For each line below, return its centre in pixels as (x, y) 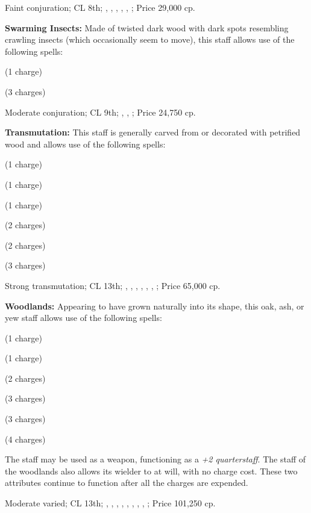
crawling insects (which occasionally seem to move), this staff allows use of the (150, 39)
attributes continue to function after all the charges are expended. (127, 483)
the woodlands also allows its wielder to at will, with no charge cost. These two (151, 471)
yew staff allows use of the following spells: (83, 318)
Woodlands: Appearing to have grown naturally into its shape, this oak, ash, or (155, 306)
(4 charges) (25, 439)
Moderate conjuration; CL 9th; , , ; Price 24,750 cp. (100, 112)
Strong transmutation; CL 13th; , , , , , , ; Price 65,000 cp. (113, 285)
